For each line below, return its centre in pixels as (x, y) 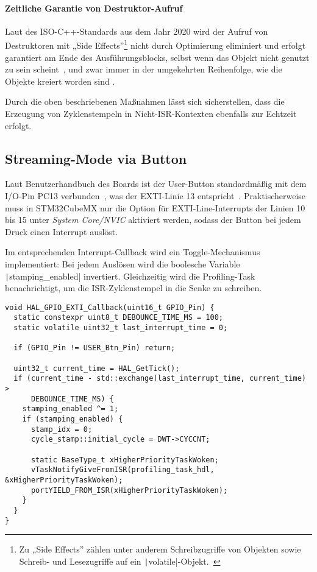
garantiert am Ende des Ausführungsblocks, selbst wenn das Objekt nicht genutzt (157, 57)
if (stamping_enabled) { (73, 419)
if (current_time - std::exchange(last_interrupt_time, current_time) (160, 379)
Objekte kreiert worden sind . (60, 81)
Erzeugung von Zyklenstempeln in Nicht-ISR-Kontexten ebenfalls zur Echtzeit (151, 114)
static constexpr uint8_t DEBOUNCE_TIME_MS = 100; (118, 318)
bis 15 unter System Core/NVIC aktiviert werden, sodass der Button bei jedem (153, 220)
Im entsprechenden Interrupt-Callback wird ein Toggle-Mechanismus (133, 252)
